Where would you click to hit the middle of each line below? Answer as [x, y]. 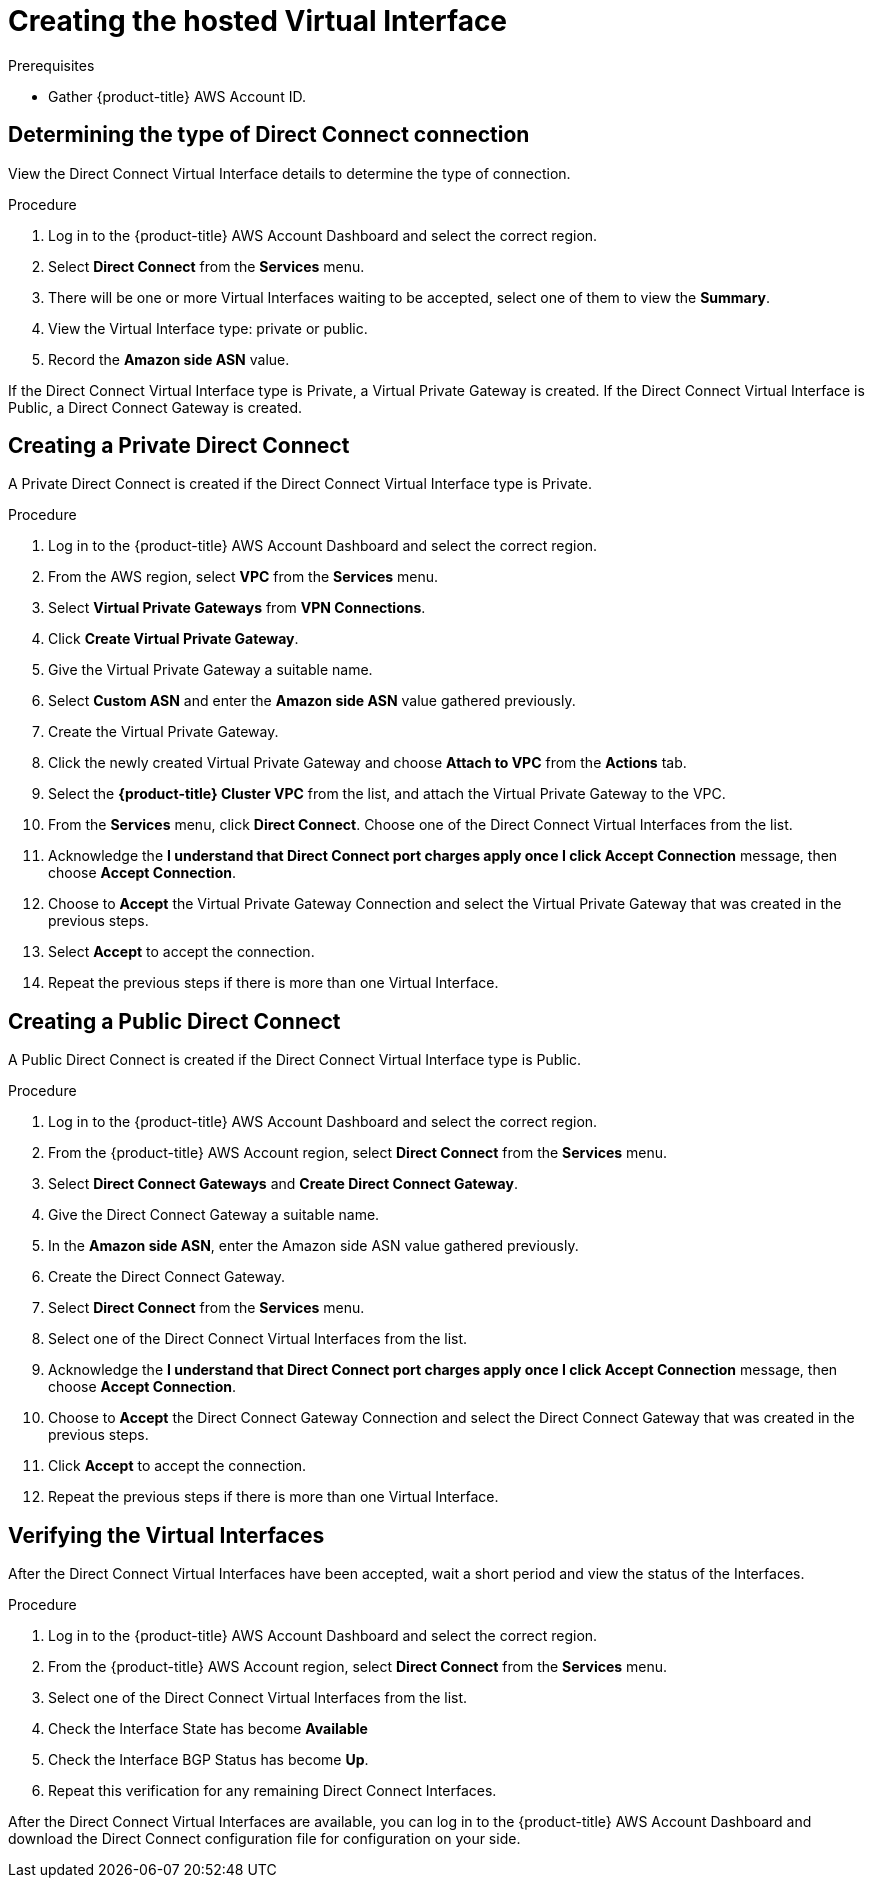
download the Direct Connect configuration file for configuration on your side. [264, 1839]
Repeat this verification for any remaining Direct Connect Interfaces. [272, 1791]
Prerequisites [51, 65]
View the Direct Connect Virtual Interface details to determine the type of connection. [289, 173]
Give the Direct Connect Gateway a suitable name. [214, 1215]
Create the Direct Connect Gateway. [167, 1277]
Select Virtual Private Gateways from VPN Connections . [237, 608]
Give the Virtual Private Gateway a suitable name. [210, 670]
